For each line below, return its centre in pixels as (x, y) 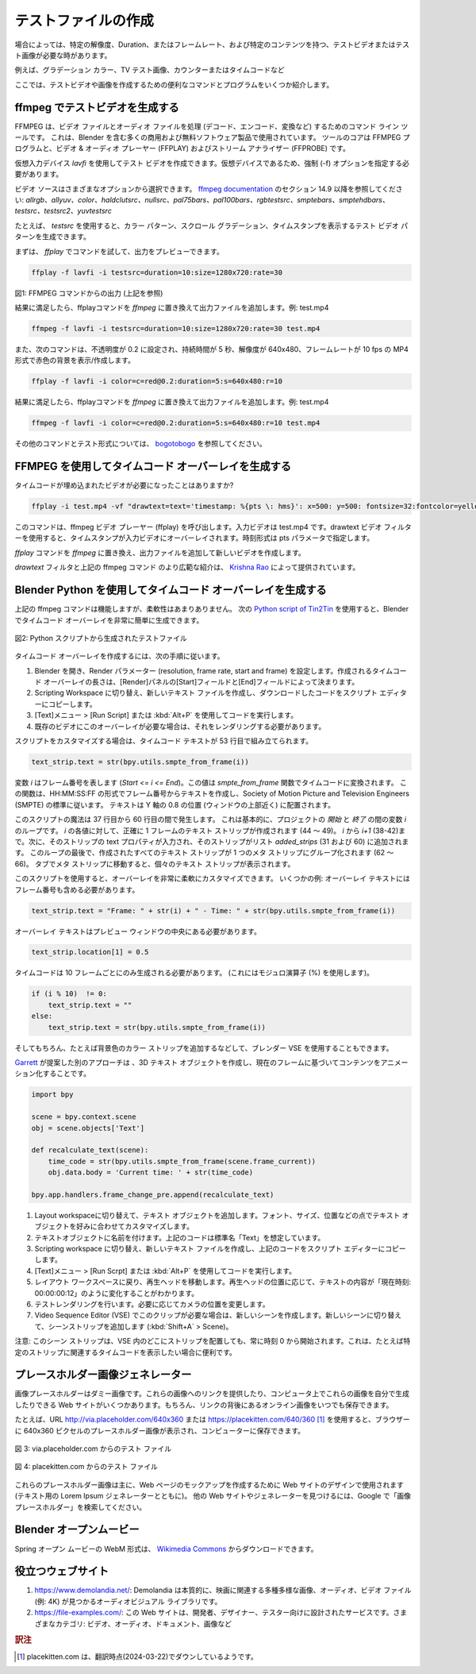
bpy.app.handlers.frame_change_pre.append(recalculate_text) (153, 1194)
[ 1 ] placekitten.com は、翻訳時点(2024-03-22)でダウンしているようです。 (137, 1657)
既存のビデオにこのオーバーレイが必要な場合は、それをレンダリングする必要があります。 (180, 726)
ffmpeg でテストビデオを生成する (97, 107)
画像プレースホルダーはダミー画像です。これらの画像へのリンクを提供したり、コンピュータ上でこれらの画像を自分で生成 (212, 1394)
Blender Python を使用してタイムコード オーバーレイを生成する (171, 590)
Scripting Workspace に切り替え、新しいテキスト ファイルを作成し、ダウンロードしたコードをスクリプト (206, 693)
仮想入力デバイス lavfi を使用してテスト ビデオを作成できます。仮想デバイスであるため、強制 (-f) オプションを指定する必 (212, 163)
